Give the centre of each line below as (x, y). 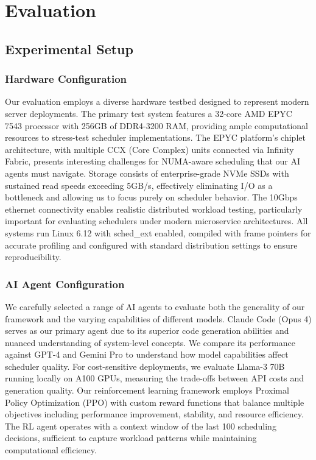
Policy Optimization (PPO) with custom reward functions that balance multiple (155, 402)
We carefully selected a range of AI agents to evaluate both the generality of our (155, 306)
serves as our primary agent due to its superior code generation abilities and (147, 331)
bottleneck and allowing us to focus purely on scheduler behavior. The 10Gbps (151, 197)
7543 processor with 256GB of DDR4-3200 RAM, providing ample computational (156, 125)
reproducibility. (33, 257)
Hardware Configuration (66, 79)
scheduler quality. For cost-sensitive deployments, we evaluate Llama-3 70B (145, 366)
